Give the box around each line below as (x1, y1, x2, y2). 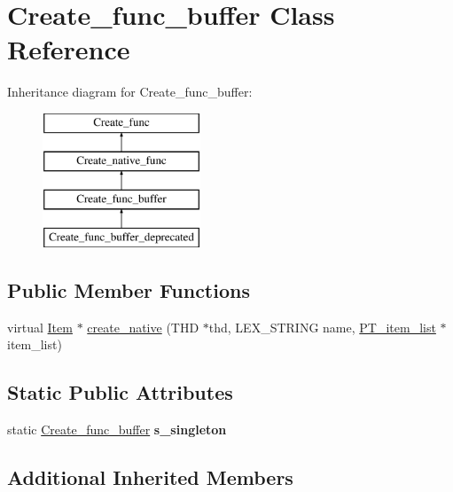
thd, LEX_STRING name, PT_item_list (208, 317, 436, 336)
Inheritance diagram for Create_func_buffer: (7, 82, 253, 101)
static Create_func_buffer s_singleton (7, 420, 227, 439)
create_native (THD (87, 317, 199, 336)
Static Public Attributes (7, 379, 233, 406)
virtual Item (7, 317, 73, 336)
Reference (7, 31, 130, 67)
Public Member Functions (7, 277, 250, 304)
